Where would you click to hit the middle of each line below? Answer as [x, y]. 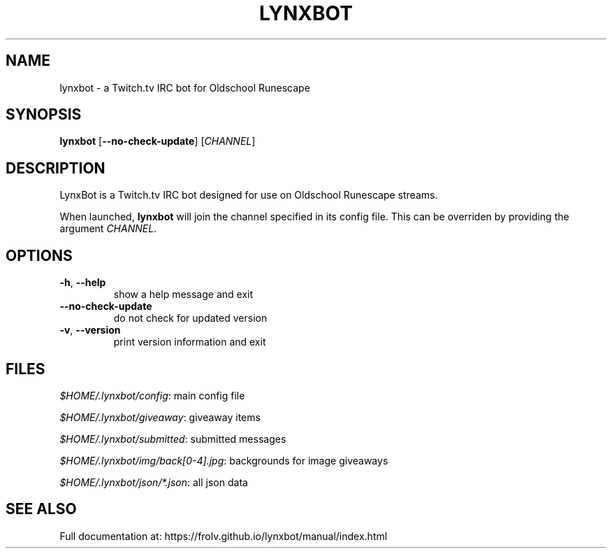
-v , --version [90, 330]
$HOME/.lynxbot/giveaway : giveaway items [160, 417]
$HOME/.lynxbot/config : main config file [152, 395]
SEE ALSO [41, 509]
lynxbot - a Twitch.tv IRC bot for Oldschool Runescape [185, 87]
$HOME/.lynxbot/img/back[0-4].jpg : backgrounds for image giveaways [224, 460]
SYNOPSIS [44, 115]
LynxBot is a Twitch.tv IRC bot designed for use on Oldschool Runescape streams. [249, 195]
